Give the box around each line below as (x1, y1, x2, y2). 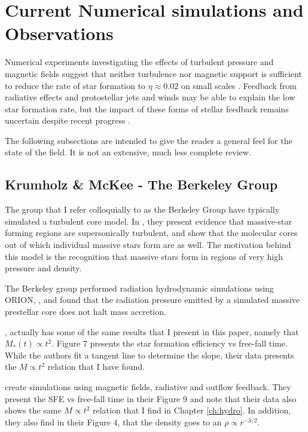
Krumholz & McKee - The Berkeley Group (5, 175, 278, 194)
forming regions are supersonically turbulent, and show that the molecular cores (5, 226, 298, 239)
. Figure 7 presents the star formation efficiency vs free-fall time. (51, 337, 288, 350)
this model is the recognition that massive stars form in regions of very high (5, 250, 283, 262)
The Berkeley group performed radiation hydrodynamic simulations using (5, 281, 274, 294)
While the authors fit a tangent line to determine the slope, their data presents (5, 348, 294, 361)
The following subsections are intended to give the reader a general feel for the (5, 134, 292, 146)
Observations (5, 21, 114, 45)
